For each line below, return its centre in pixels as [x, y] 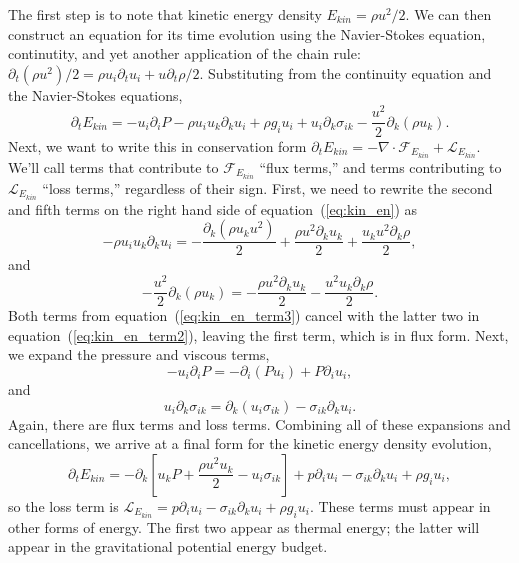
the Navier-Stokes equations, [95, 94]
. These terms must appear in [400, 505]
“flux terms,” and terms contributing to [380, 166]
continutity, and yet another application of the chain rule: [184, 53]
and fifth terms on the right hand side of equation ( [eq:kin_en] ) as [213, 208]
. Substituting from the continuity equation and [345, 72]
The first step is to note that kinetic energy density [165, 14]
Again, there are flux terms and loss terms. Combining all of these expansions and [259, 423]
